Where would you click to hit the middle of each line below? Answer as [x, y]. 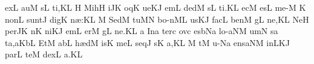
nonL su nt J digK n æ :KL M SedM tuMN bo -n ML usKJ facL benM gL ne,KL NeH [157, 19]
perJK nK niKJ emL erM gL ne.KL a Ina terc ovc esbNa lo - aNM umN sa [142, 31]
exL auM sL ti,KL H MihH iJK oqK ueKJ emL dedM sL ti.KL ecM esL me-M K [155, 7]
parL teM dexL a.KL [44, 54]
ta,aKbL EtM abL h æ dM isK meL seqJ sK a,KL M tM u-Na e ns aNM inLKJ [147, 42]
